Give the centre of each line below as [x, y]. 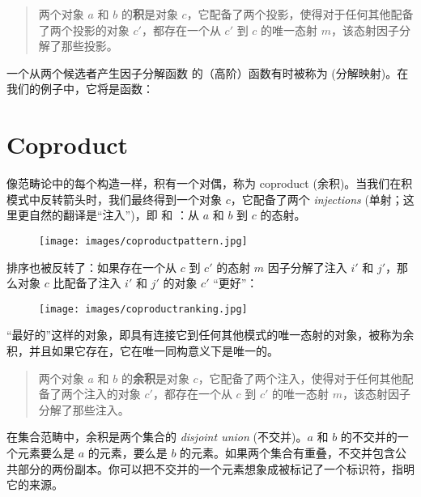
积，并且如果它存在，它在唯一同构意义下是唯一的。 [142, 350]
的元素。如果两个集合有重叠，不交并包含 [288, 452]
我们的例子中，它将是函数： [80, 89]
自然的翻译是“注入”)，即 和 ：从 [114, 215]
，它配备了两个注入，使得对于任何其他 [300, 378]
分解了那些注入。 [84, 409]
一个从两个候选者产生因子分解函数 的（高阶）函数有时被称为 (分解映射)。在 [208, 72]
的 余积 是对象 [155, 378]
